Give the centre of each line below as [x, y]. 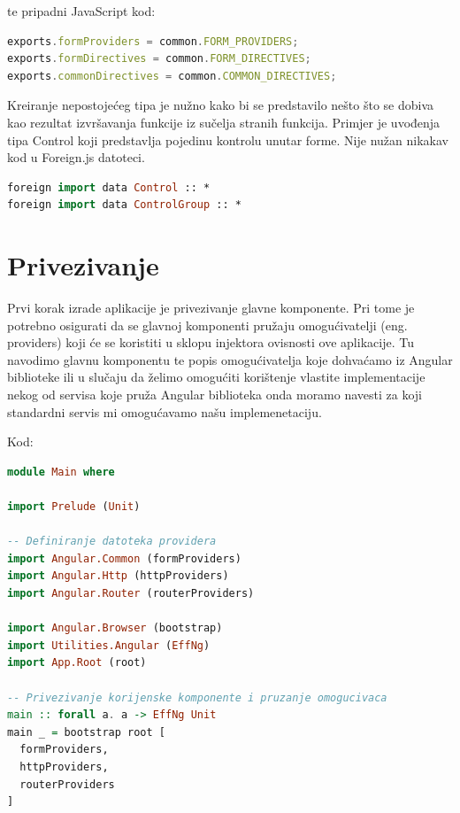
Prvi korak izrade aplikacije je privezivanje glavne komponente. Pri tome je [211, 308]
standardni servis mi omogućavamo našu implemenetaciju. [165, 411]
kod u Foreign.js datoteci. [76, 157]
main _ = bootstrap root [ [86, 732]
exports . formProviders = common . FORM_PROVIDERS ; [153, 41]
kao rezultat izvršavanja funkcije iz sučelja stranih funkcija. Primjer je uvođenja [224, 122]
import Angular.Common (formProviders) [124, 558]
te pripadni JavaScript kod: [81, 11]
